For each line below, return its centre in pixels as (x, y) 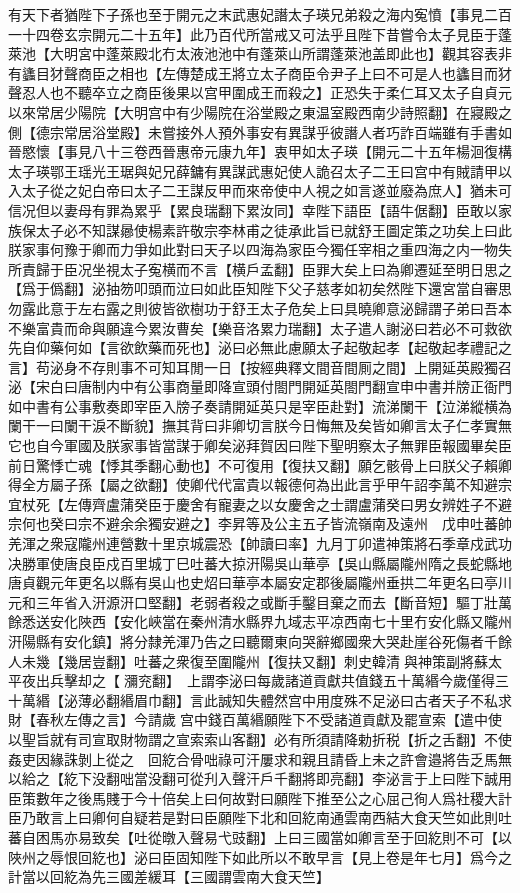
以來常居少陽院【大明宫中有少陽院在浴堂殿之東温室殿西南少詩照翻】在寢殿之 (260, 111)
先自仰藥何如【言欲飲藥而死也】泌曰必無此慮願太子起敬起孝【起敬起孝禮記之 (260, 347)
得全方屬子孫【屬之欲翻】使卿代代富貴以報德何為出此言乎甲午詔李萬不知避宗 (260, 484)
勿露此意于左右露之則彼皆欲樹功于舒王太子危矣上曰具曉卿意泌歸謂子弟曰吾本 (260, 307)
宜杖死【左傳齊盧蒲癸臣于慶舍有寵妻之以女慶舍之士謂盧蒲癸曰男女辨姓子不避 (260, 503)
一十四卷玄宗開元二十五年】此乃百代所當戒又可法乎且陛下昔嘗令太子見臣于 (253, 33)
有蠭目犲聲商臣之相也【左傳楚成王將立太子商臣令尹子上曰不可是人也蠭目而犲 (260, 72)
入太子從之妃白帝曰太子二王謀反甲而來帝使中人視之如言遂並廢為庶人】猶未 (253, 190)
